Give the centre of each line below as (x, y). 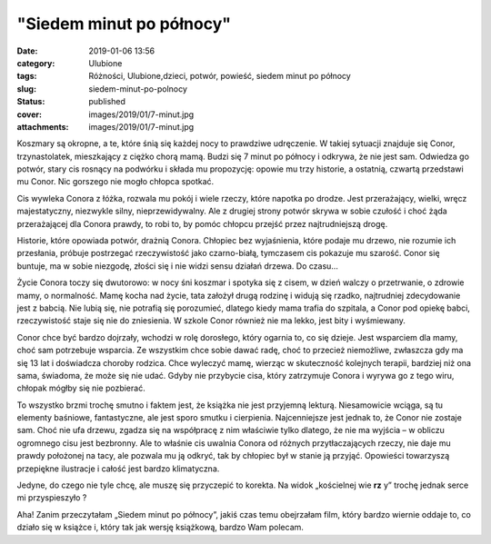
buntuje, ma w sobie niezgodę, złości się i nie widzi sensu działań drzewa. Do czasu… (177, 266)
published (107, 102)
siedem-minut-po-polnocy (138, 89)
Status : (31, 102)
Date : (27, 51)
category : (36, 63)
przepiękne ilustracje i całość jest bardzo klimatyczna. (118, 469)
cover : (30, 114)
